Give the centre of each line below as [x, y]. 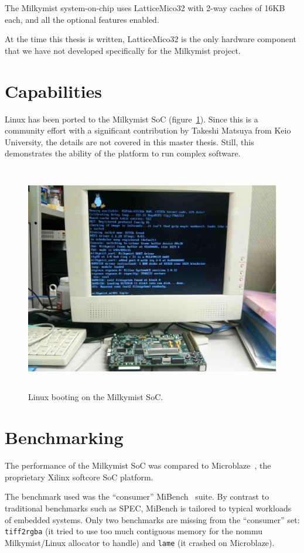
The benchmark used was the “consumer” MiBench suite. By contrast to [137, 496]
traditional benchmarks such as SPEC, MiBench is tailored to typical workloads [148, 508]
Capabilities [54, 91]
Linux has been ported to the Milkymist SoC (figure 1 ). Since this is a [131, 119]
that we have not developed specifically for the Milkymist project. [123, 50]
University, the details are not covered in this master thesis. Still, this [129, 141]
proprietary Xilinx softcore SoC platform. [79, 477]
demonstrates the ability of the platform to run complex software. [123, 153]
